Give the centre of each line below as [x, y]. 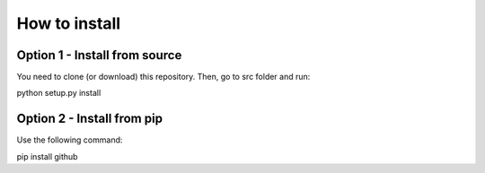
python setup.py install [59, 93]
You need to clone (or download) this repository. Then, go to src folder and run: [163, 77]
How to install [69, 23]
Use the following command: [70, 140]
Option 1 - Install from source [99, 55]
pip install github [47, 156]
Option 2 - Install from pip [90, 119]
